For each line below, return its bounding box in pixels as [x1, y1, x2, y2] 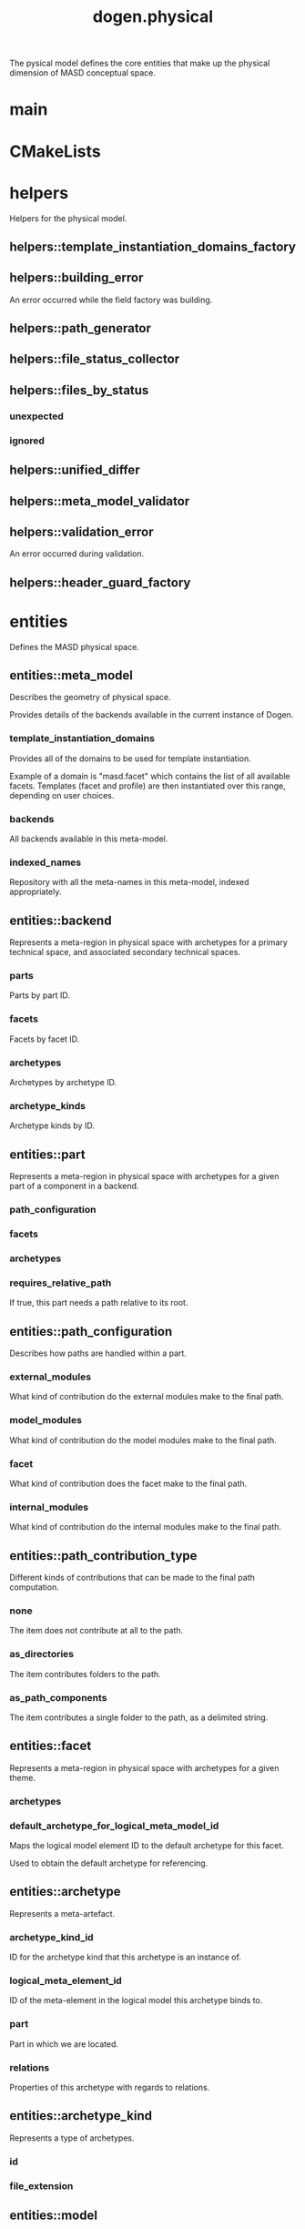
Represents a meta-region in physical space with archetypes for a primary [9, 937, 289, 948]
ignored [9, 434, 46, 447]
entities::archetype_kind [9, 2108, 153, 2123]
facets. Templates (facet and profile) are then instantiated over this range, [9, 780, 287, 791]
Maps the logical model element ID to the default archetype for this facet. [9, 1839, 284, 1850]
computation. [9, 1582, 59, 1593]
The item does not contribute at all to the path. [9, 1625, 184, 1636]
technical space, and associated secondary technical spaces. [9, 947, 241, 958]
